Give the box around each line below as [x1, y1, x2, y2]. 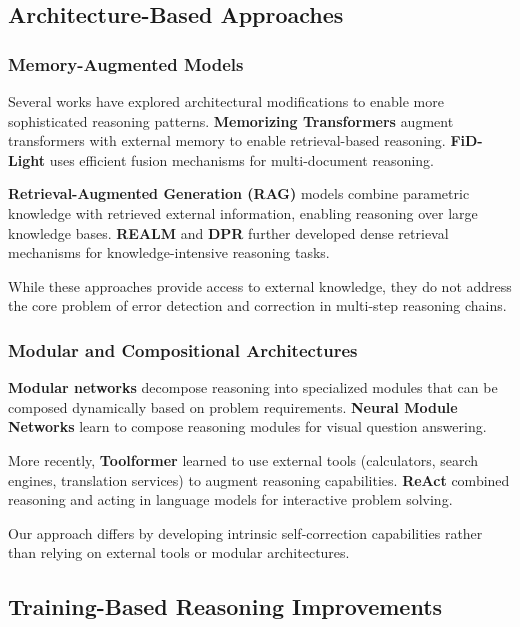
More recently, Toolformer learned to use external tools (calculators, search [8, 449, 479, 470]
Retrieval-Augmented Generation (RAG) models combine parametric [8, 183, 470, 204]
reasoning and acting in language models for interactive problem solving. [8, 489, 453, 510]
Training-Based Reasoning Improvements [8, 591, 443, 622]
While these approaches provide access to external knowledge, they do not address [8, 275, 512, 296]
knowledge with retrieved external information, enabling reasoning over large [8, 202, 478, 223]
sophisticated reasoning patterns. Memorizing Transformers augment [8, 110, 454, 131]
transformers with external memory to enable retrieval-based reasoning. [8, 130, 446, 151]
